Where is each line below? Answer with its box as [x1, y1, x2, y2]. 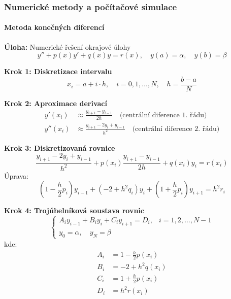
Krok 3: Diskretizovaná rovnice [4, 142, 115, 153]
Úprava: [4, 170, 28, 181]
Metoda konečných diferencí [4, 22, 105, 32]
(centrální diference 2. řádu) [132, 125, 220, 132]
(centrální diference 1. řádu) [119, 111, 207, 119]
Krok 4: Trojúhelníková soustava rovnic [4, 205, 144, 216]
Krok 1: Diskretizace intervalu [4, 66, 112, 77]
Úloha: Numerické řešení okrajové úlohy [4, 41, 131, 52]
